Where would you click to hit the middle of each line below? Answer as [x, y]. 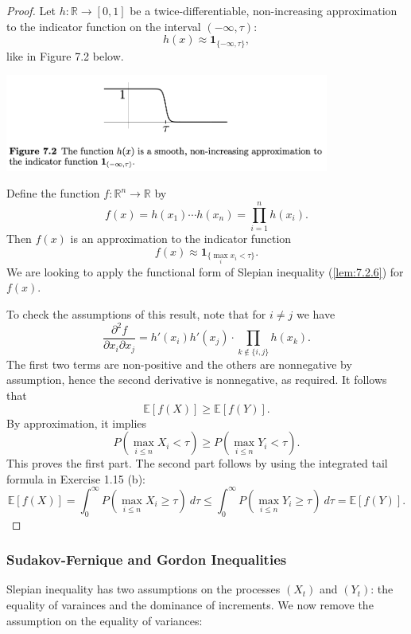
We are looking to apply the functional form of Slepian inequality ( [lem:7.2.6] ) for [205, 271]
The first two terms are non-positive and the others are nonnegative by [179, 364]
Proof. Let [31, 10]
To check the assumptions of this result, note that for [136, 313]
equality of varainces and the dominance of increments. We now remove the [190, 605]
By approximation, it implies [77, 423]
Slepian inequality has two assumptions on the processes [143, 589]
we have [316, 313]
